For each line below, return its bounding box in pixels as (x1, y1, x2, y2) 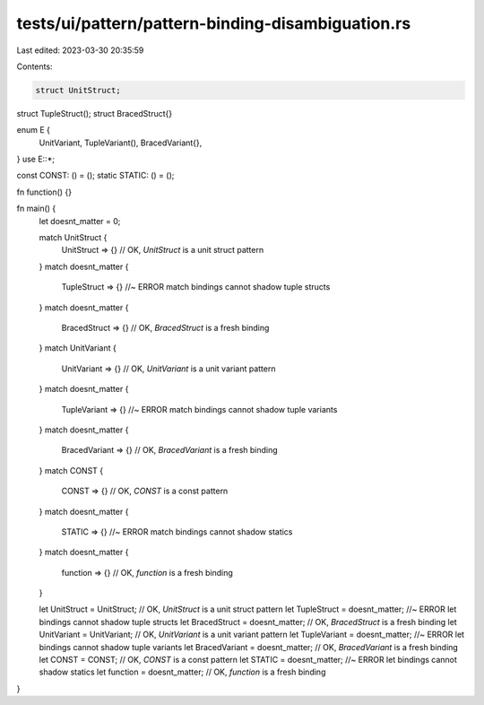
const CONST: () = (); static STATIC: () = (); (16, 170, 175, 181)
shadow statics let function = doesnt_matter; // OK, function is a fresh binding (39, 666, 326, 677)
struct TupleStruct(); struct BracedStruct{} (16, 108, 173, 118)
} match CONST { (39, 465, 104, 475)
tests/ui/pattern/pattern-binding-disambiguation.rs (16, 13, 411, 33)
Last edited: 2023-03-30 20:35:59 (16, 45, 144, 56)
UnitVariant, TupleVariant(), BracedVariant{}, (39, 137, 203, 148)
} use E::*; (16, 153, 56, 165)
